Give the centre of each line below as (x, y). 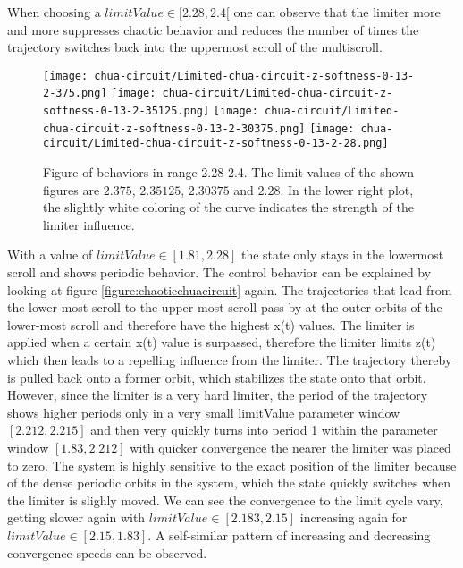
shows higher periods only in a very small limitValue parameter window (204, 412)
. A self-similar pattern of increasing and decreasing (289, 534)
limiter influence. (89, 224)
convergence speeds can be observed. (107, 552)
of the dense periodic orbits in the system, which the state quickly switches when (229, 483)
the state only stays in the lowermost (342, 254)
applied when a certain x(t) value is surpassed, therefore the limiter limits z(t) (222, 342)
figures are (72, 189)
